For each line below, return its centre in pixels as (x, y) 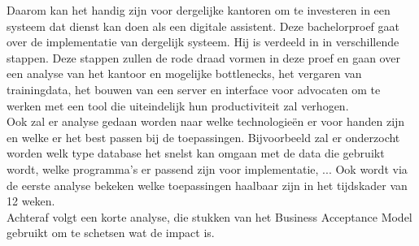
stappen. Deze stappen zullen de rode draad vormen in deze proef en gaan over (203, 57)
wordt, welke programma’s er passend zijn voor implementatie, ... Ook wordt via (207, 168)
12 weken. (31, 201)
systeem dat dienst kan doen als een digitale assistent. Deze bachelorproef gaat (203, 26)
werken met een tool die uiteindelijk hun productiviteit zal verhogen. (178, 105)
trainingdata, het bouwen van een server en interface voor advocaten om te (194, 89)
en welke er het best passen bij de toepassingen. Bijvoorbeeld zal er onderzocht (203, 137)
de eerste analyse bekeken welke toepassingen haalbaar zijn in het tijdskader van (207, 185)
